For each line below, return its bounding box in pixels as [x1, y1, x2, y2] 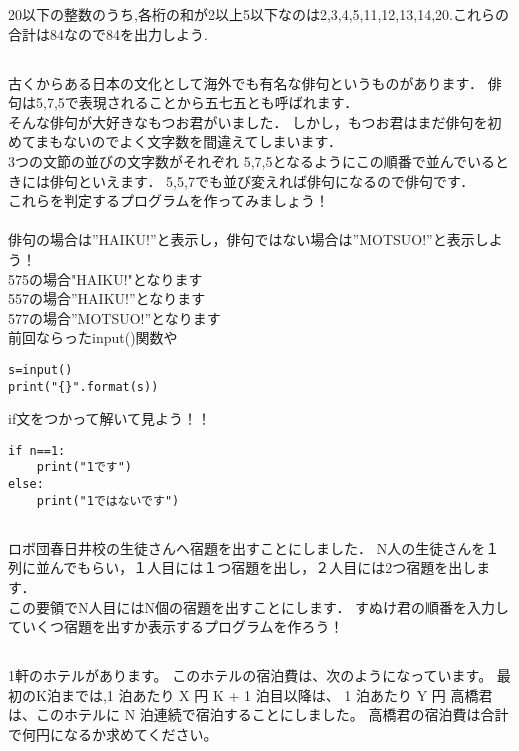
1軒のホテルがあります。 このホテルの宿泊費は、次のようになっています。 [8, 665, 493, 686]
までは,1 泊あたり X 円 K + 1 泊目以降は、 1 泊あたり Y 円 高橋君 [60, 684, 493, 705]
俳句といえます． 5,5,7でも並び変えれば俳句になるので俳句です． [49, 170, 475, 191]
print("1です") [36, 460, 133, 475]
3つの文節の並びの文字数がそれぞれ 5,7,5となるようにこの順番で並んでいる [8, 150, 496, 171]
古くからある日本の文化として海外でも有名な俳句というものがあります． [8, 72, 484, 93]
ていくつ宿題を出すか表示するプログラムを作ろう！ [8, 616, 344, 637]
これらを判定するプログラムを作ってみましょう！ [8, 190, 329, 211]
